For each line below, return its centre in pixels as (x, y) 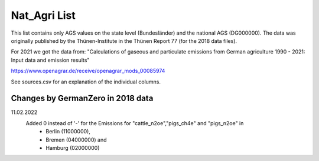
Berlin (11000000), (68, 132)
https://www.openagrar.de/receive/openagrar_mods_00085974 (88, 71)
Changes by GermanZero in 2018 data (82, 98)
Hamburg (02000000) (73, 147)
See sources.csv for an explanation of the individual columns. (86, 82)
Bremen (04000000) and (76, 140)
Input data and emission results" (50, 60)
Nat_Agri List (43, 15)
